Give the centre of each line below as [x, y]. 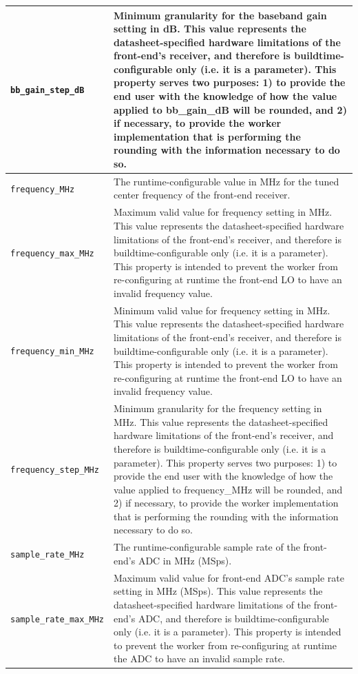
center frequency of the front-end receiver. [202, 195]
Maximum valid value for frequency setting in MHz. [223, 212]
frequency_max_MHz [52, 254]
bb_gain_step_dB [48, 91]
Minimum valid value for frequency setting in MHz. [222, 310]
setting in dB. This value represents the [210, 29]
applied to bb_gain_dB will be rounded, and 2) [230, 109]
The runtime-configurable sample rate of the [207, 547]
